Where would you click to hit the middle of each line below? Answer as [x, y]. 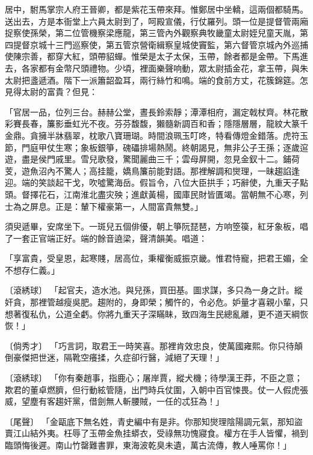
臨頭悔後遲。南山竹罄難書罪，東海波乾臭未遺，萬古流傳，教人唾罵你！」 [148, 445]
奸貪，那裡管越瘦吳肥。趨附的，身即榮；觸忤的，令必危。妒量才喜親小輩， [152, 302]
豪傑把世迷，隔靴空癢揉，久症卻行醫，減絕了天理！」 [118, 357]
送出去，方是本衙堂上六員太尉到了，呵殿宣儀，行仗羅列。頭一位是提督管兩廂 [156, 21]
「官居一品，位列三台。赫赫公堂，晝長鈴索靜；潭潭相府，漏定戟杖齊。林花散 [156, 111]
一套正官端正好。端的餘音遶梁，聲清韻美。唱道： [110, 238]
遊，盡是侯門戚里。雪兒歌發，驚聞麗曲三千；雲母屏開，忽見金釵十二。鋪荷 [152, 159]
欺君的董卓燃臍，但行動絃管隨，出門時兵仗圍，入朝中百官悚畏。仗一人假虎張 [156, 389]
